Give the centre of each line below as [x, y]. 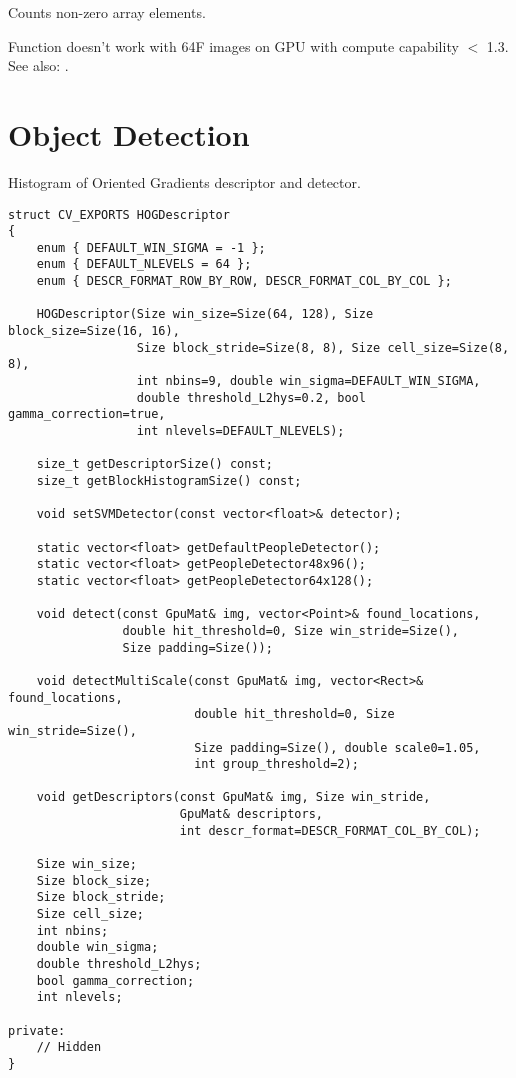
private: [37, 1030]
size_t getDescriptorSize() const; [154, 464]
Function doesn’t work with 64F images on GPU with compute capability [233, 45]
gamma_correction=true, [87, 414]
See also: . [38, 65]
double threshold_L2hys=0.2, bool [251, 397]
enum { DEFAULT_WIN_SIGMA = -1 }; [151, 247]
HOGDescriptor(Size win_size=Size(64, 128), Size [205, 314]
